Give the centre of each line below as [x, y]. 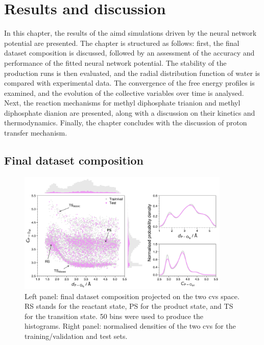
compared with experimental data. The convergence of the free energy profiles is [129, 83]
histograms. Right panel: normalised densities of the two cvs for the [130, 326]
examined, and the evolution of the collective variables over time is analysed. [124, 92]
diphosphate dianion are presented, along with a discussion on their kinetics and [130, 112]
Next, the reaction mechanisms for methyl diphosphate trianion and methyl [122, 103]
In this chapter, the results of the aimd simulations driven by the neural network [130, 33]
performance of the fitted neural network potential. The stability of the [115, 62]
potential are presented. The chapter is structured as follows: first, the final [122, 43]
